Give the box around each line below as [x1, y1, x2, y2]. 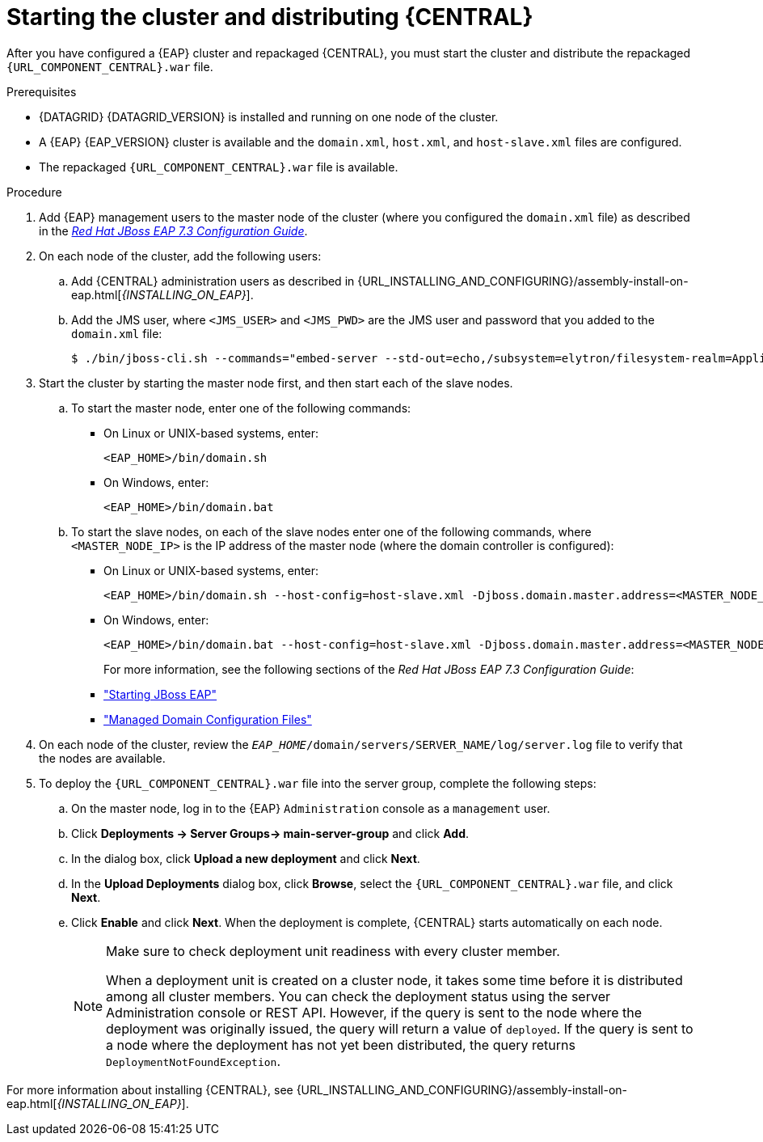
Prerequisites [6, 84, 77, 99]
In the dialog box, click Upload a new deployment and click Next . [71, 851, 420, 865]
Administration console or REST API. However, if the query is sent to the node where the [106, 1004, 643, 1021]
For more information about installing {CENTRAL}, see [6, 1082, 293, 1097]
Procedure [6, 184, 62, 199]
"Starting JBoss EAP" [103, 687, 217, 701]
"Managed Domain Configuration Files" [103, 712, 312, 726]
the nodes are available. [39, 751, 166, 765]
